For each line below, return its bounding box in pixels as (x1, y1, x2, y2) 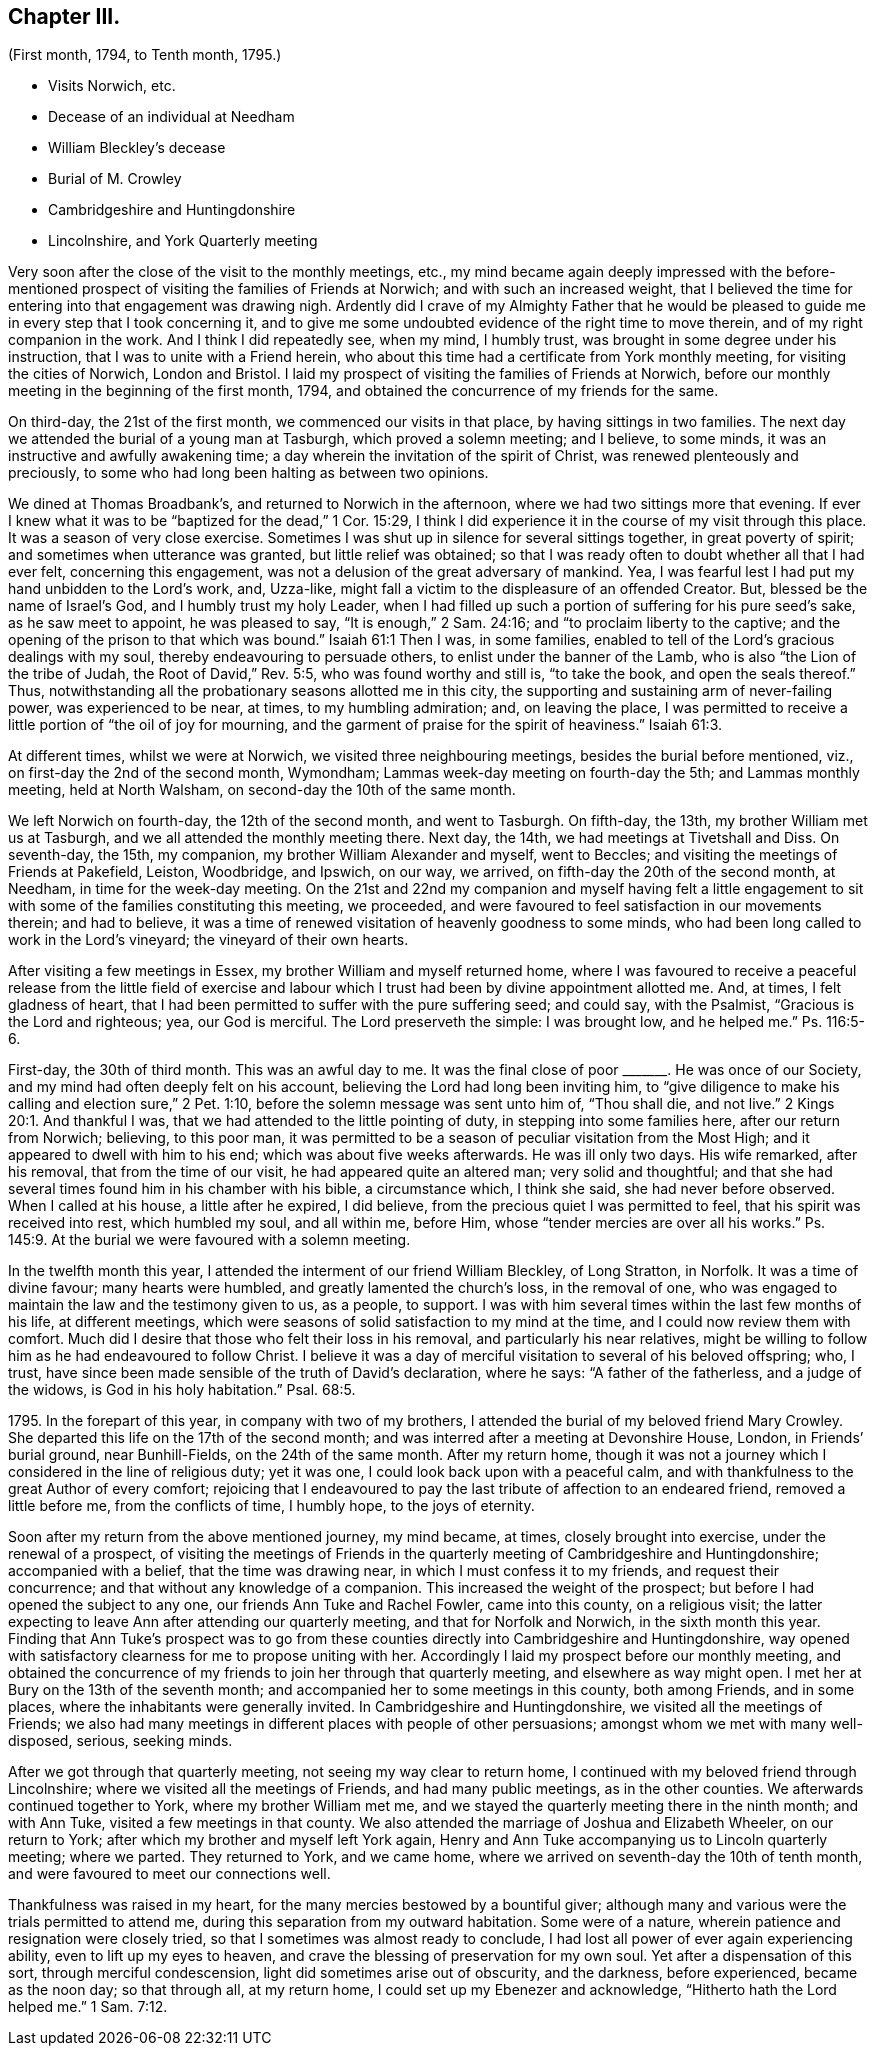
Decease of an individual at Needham (48, 108, 295, 126)
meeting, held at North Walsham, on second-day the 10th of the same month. (8, 781, 516, 799)
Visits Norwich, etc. (48, 77, 176, 95)
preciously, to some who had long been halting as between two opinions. (8, 464, 489, 482)
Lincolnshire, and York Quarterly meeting (48, 232, 318, 250)
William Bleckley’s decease (48, 139, 226, 157)
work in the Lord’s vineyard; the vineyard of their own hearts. (8, 931, 409, 949)
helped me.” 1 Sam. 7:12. (8, 1998, 168, 2016)
